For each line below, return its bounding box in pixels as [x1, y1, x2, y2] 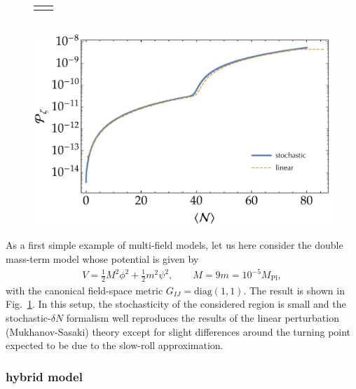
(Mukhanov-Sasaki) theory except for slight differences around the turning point [6, 324, 351, 339]
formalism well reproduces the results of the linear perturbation [66, 310, 339, 325]
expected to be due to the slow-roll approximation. [6, 338, 224, 353]
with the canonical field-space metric [6, 282, 163, 297]
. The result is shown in [243, 282, 345, 297]
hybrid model [6, 367, 83, 385]
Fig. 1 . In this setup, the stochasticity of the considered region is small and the [6, 296, 346, 311]
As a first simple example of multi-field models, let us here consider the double [6, 238, 343, 252]
